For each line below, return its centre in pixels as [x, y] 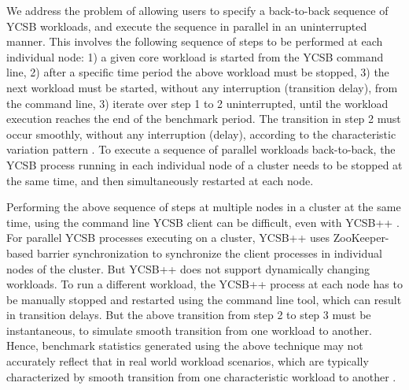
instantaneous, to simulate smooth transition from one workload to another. [189, 330]
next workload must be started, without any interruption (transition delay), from [202, 87]
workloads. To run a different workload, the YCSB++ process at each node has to [204, 284]
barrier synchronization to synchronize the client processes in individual [209, 253]
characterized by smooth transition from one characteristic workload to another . [201, 376]
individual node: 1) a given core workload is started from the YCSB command [195, 56]
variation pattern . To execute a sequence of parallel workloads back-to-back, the [201, 149]
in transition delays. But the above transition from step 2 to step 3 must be [189, 315]
